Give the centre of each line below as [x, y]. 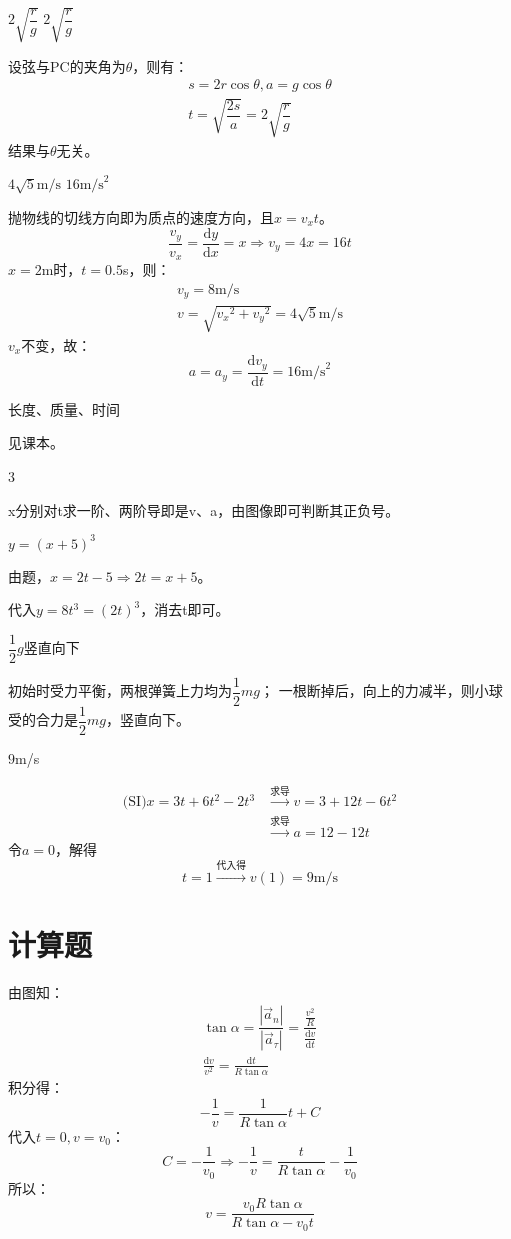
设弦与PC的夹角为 [67, 65]
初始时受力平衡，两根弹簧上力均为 [120, 690]
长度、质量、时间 [64, 408]
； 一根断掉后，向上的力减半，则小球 [381, 690]
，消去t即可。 [185, 609]
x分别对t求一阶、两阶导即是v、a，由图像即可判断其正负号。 [204, 509]
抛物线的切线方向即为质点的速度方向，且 [141, 216]
